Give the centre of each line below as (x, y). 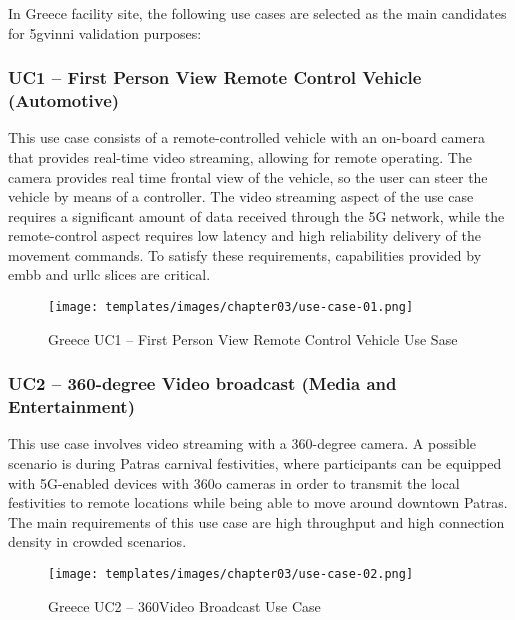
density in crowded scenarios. (97, 541)
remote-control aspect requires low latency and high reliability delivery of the (244, 235)
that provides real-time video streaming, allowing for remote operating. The (240, 156)
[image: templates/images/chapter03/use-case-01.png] (231, 307)
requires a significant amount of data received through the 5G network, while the (256, 215)
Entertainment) (71, 406)
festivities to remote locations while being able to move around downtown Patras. (258, 502)
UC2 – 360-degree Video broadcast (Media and (202, 383)
